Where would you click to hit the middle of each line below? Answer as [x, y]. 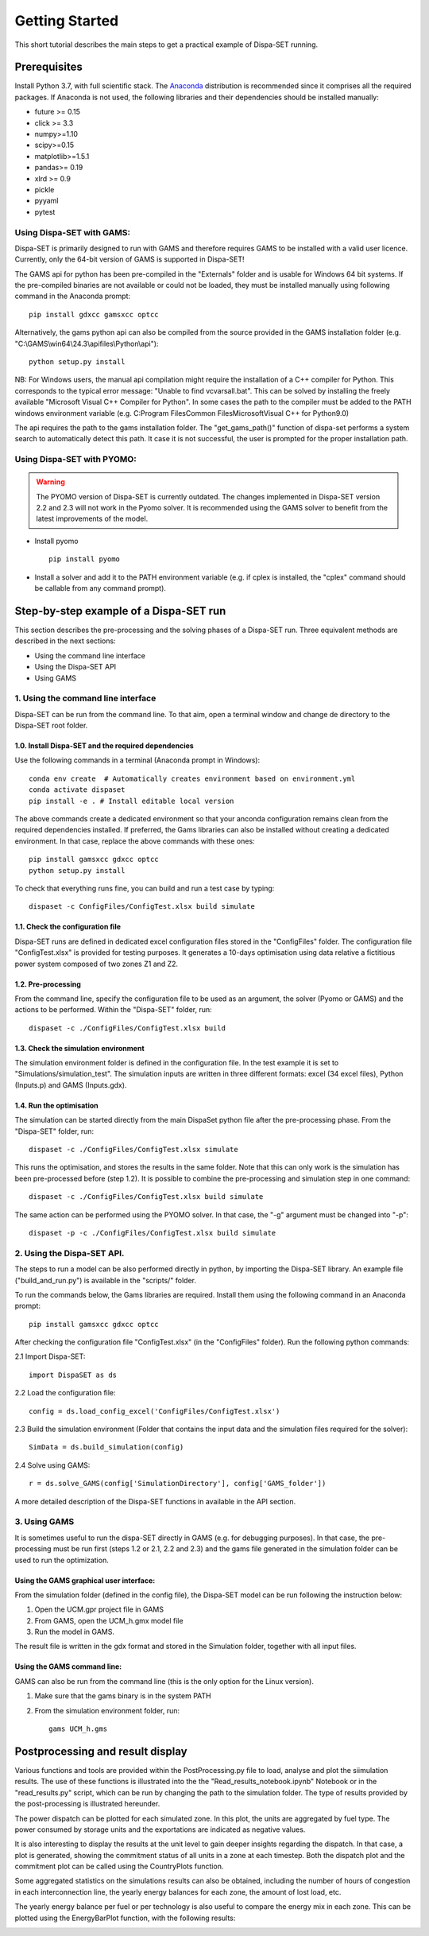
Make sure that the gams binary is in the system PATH [123, 1696]
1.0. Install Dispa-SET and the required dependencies [104, 746]
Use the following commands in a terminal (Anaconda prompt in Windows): [137, 760]
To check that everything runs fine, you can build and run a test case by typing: [145, 888]
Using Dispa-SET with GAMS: [73, 232]
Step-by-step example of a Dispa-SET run [120, 611]
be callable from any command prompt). [100, 588]
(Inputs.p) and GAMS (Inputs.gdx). [71, 1084]
